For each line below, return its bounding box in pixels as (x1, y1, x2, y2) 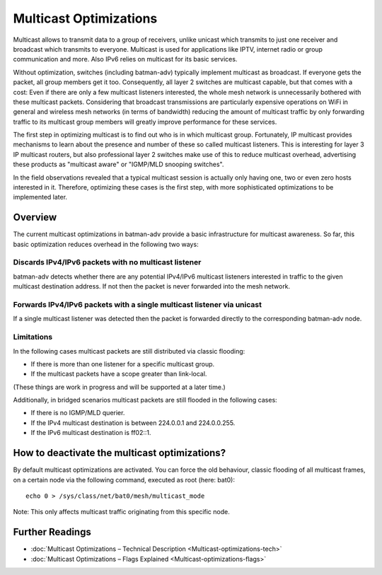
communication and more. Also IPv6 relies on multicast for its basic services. (13, 55, 238, 64)
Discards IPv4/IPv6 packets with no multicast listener (13, 257, 202, 267)
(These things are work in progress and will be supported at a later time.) (13, 383, 226, 391)
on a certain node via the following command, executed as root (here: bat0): (13, 475, 235, 484)
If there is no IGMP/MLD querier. (30, 409, 125, 417)
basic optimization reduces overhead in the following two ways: (13, 240, 199, 248)
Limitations (13, 332, 53, 342)
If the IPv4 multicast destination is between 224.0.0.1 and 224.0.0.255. (30, 418, 236, 427)
